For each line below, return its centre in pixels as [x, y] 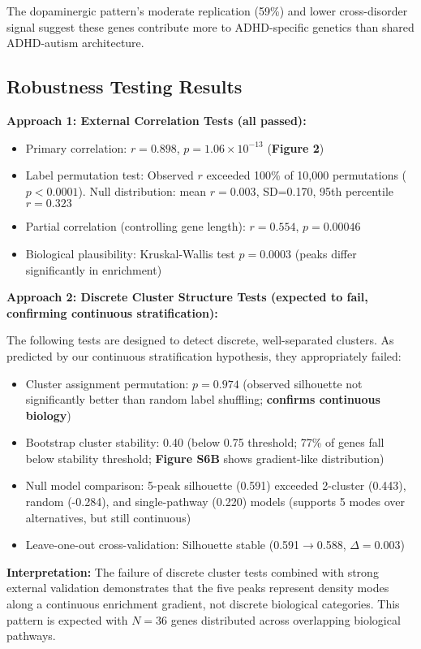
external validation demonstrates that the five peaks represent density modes [198, 588]
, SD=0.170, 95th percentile [325, 190]
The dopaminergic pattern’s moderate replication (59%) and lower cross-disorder [207, 11]
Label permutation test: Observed [110, 175]
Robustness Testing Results [125, 87]
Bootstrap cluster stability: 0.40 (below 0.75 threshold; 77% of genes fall [205, 442]
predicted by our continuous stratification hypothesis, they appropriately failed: [204, 355]
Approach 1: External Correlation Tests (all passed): [157, 120]
